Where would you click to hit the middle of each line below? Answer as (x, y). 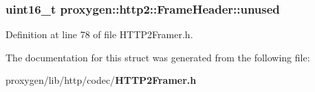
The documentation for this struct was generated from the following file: (158, 57)
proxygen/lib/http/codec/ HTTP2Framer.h (101, 80)
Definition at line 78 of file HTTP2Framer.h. (99, 34)
